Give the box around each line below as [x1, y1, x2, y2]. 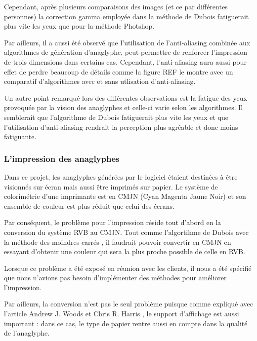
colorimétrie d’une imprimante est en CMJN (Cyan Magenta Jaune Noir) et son [4, 191, 246, 201]
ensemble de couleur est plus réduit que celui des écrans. [4, 200, 175, 211]
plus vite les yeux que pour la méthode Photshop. [4, 21, 155, 31]
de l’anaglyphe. [4, 328, 50, 338]
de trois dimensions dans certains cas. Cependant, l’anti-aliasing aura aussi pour [4, 56, 247, 67]
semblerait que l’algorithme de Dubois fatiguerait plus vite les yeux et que [4, 112, 229, 122]
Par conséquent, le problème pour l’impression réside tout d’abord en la [4, 217, 221, 227]
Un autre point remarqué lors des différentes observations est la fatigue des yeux [4, 92, 247, 103]
